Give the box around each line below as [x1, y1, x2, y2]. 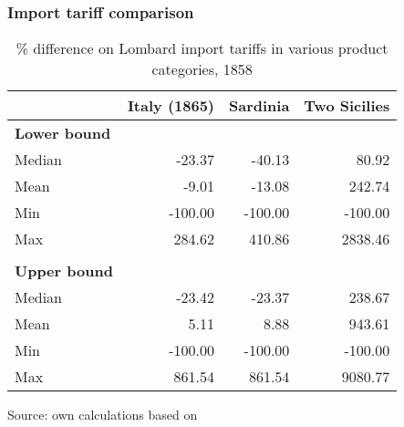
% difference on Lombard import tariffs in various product [16, 37, 388, 59]
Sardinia [229, 95, 290, 117]
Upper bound [15, 260, 113, 282]
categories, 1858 [151, 58, 253, 80]
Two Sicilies [304, 95, 390, 117]
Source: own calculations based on [7, 405, 198, 424]
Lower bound [15, 122, 111, 144]
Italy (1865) [127, 95, 214, 117]
